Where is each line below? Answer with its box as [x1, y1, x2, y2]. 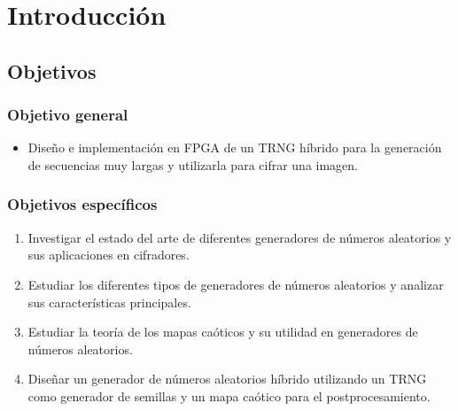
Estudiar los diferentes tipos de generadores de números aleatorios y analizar [27, 275, 444, 293]
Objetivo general [7, 104, 128, 126]
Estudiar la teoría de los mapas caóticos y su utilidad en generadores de [27, 322, 418, 341]
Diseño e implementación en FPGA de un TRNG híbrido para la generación [27, 138, 442, 157]
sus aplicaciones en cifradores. [27, 245, 190, 264]
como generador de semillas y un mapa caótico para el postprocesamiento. [27, 386, 431, 405]
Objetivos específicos [7, 193, 158, 215]
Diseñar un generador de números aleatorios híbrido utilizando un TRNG [27, 369, 427, 388]
